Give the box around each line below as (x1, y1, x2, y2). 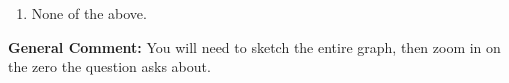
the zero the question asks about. (8, 56, 211, 77)
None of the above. (31, 3, 147, 23)
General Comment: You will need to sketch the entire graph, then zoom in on (8, 36, 501, 57)
